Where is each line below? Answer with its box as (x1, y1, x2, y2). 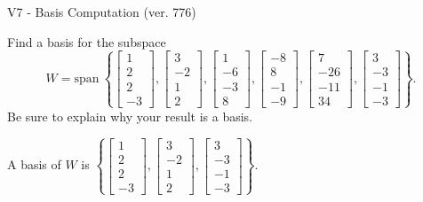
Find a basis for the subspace (7, 32, 166, 50)
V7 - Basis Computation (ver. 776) (7, 3, 196, 20)
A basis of (7, 155, 61, 174)
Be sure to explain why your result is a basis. (7, 106, 253, 125)
